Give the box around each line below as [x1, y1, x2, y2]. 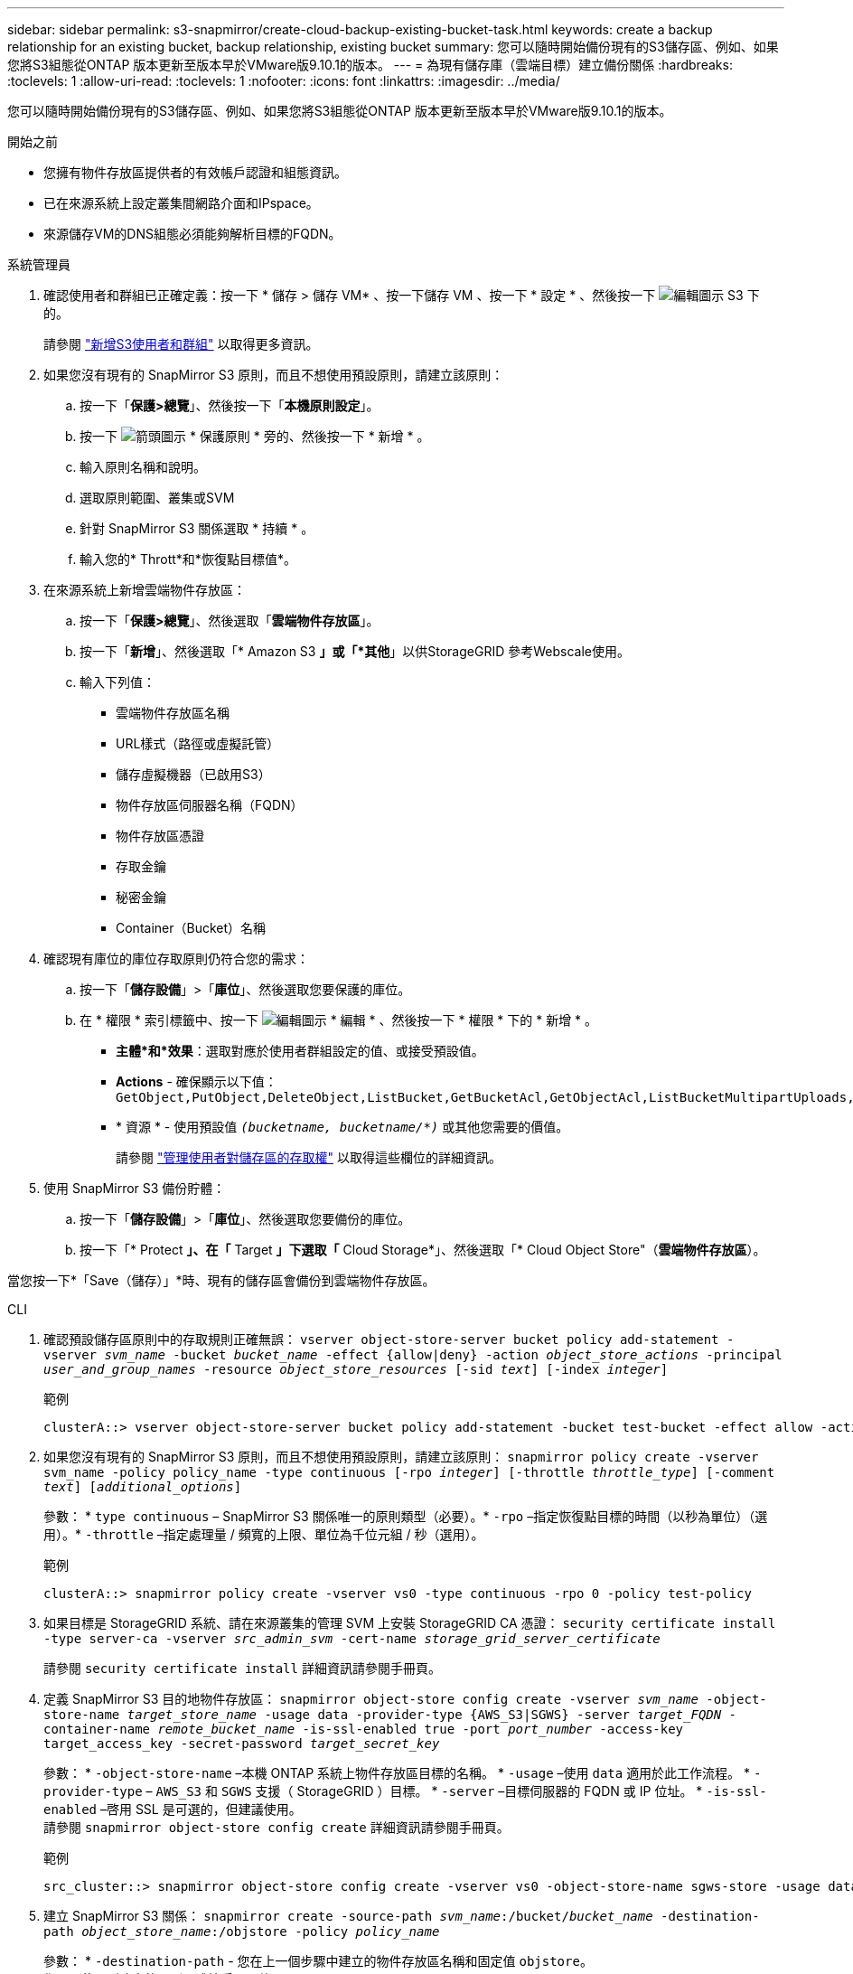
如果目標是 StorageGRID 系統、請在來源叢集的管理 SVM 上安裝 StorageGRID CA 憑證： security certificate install [43, 1615, 776, 1631]
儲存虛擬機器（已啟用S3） [116, 766, 271, 782]
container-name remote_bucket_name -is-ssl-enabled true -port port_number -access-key [43, 1722, 684, 1736]
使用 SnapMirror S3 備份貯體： [43, 1180, 226, 1196]
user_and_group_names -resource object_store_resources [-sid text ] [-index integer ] [43, 1362, 669, 1377]
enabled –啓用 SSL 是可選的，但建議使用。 [43, 1801, 302, 1817]
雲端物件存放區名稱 [116, 705, 230, 720]
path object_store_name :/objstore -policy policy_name [43, 1924, 440, 1939]
